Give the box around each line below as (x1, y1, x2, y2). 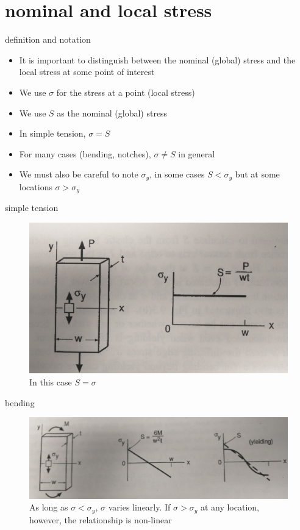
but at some (235, 168, 280, 181)
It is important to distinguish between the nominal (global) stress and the (19, 53, 296, 66)
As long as (29, 501, 68, 514)
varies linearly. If (108, 501, 171, 514)
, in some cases (149, 168, 205, 181)
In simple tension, (19, 127, 86, 140)
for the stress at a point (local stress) (56, 85, 195, 98)
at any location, (200, 501, 259, 514)
